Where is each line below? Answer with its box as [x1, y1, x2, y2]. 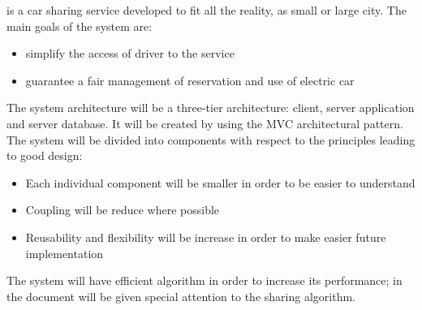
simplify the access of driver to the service [25, 45, 235, 62]
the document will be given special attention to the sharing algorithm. [6, 287, 355, 304]
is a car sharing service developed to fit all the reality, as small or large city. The [6, 2, 407, 18]
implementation [25, 244, 104, 261]
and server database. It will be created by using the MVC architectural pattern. [6, 114, 403, 131]
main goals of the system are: [6, 17, 153, 34]
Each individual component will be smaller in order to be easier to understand [25, 174, 416, 191]
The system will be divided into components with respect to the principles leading [6, 131, 416, 148]
